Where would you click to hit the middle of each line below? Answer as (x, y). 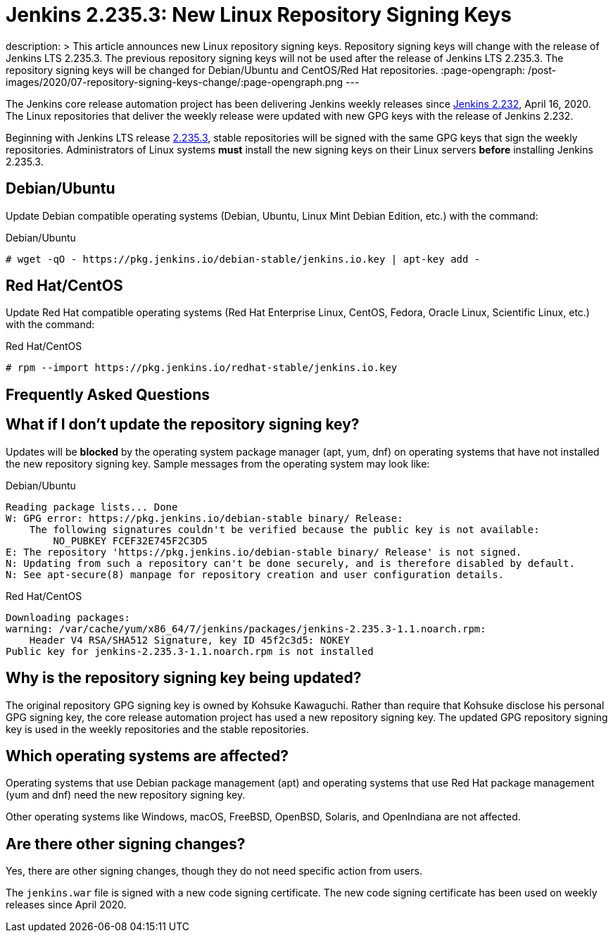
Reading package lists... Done (92, 507)
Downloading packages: (68, 617)
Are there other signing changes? (126, 844)
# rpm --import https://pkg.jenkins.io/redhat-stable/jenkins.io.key (202, 368)
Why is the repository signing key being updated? (184, 678)
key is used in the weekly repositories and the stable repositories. (157, 729)
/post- (542, 70)
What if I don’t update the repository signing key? (183, 425)
